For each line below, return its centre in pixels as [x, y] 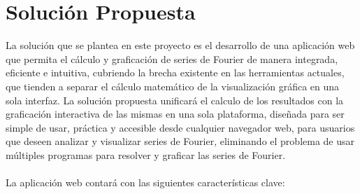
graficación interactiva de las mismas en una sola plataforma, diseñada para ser [175, 114]
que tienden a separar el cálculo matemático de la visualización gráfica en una [173, 86]
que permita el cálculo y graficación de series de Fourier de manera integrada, [172, 58]
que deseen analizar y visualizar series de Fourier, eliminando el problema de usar [180, 141]
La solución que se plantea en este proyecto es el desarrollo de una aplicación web [180, 45]
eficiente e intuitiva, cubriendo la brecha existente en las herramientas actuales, [175, 72]
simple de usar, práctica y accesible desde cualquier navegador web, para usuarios [180, 127]
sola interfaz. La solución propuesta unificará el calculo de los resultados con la [175, 100]
